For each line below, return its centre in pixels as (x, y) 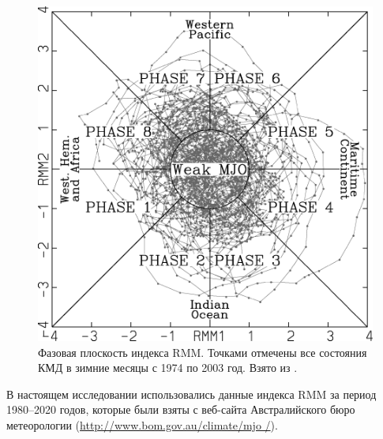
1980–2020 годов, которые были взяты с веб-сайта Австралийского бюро (181, 409)
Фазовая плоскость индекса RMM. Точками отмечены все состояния (203, 352)
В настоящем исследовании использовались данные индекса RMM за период (191, 394)
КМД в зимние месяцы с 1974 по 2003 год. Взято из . (168, 368)
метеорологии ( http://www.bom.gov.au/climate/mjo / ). (142, 424)
